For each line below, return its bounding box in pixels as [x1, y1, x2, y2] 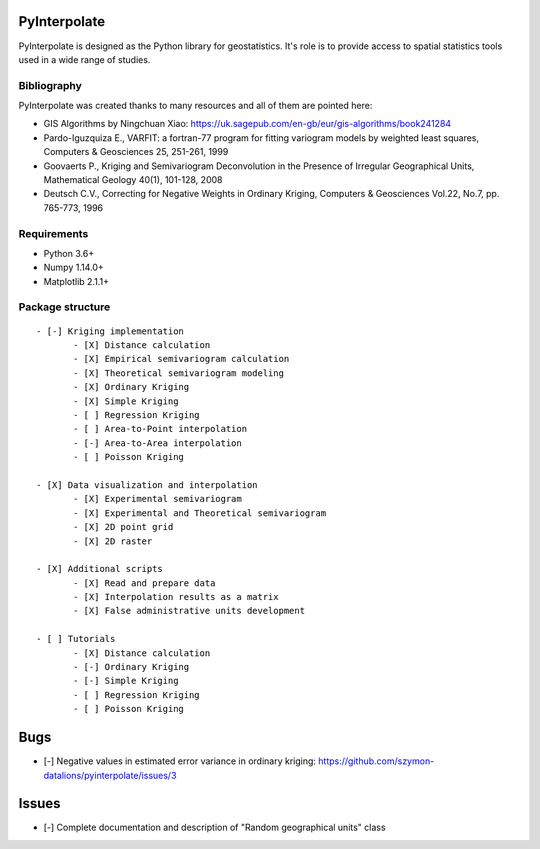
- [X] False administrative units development [73, 605, 305, 617]
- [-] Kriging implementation [36, 325, 185, 337]
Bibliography [18, 78, 82, 92]
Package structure [18, 300, 111, 314]
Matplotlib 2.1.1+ [43, 275, 110, 287]
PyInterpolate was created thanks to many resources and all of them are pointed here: [18, 100, 373, 112]
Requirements [18, 226, 89, 240]
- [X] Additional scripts [36, 563, 164, 575]
